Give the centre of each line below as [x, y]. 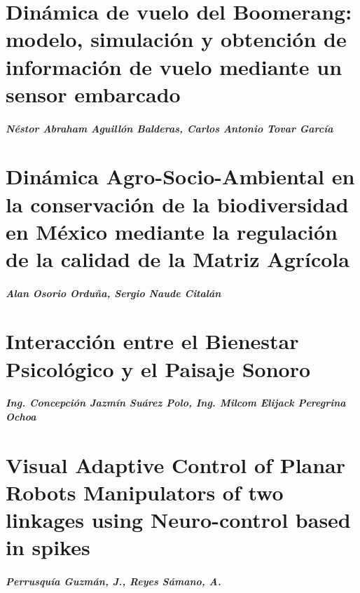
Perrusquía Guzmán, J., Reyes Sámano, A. [113, 581]
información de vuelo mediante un [174, 66]
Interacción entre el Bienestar [152, 341]
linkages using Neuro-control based [178, 520]
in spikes [48, 547]
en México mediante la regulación [172, 231]
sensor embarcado [93, 94]
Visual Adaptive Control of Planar [176, 464]
